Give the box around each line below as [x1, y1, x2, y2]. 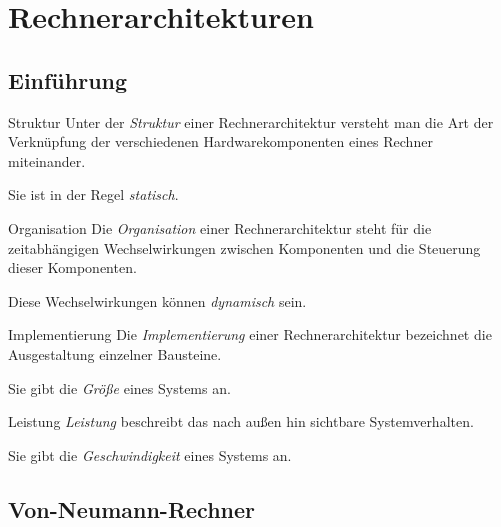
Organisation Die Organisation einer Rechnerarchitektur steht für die [8, 217, 432, 238]
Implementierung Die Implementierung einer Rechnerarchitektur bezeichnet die [8, 324, 492, 345]
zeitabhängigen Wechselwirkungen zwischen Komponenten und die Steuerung [8, 237, 481, 258]
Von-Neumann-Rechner [8, 493, 256, 524]
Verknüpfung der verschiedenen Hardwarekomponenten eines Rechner [8, 131, 433, 152]
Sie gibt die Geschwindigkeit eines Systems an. [8, 444, 292, 465]
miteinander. [8, 150, 86, 171]
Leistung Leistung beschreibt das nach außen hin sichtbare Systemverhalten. [8, 411, 474, 432]
